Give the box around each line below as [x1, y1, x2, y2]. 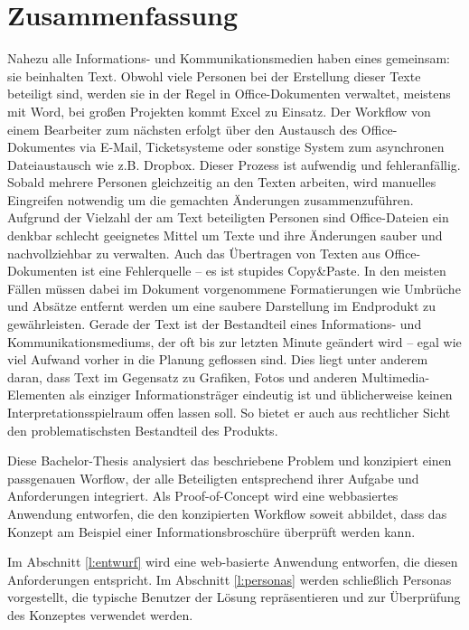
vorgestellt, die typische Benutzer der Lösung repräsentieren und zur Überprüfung [7, 588, 461, 606]
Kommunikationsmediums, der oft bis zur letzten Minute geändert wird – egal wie [7, 332, 462, 351]
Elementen [7, 385, 66, 404]
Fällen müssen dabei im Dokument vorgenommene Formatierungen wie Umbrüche [7, 278, 461, 297]
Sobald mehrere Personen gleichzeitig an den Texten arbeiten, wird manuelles [7, 173, 436, 192]
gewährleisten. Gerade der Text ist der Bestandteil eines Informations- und [7, 315, 422, 334]
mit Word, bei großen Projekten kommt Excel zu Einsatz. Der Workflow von [7, 101, 431, 120]
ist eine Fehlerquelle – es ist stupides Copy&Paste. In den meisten [81, 261, 446, 280]
